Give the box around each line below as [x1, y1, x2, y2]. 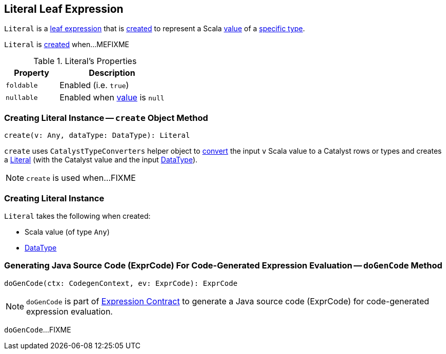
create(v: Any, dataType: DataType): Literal [4, 131, 190, 140]
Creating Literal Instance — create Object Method [4, 112, 208, 123]
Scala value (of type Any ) [25, 227, 110, 236]
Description [89, 68, 135, 78]
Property [14, 68, 49, 78]
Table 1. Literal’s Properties [33, 56, 137, 67]
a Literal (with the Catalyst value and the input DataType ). [4, 155, 198, 164]
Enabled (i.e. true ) [59, 80, 129, 91]
